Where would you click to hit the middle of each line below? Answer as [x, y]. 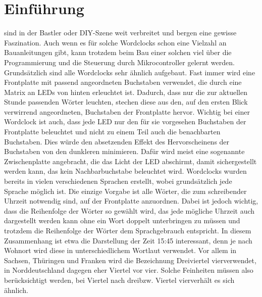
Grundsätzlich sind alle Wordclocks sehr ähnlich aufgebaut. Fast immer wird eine [130, 72]
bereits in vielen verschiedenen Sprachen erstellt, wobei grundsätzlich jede [118, 181]
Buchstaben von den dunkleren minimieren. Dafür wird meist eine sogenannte [124, 151]
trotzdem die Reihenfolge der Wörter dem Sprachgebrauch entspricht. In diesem [128, 230]
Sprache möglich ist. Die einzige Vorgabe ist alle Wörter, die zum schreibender [125, 191]
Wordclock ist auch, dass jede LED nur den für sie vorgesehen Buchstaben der [125, 121]
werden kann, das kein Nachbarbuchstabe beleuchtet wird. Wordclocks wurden [125, 171]
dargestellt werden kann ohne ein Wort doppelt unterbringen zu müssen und [122, 220]
